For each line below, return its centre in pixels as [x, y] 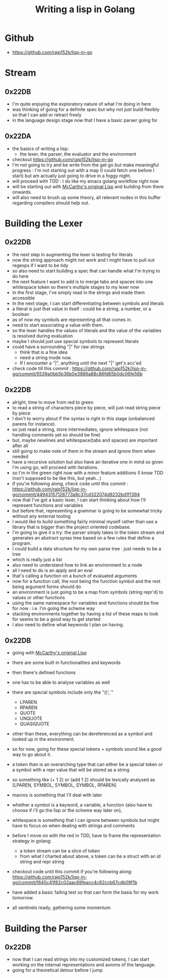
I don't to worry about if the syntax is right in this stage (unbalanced [83, 418]
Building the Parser [46, 928]
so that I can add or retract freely [47, 115]
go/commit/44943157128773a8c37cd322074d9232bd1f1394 [76, 494]
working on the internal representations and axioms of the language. [84, 965]
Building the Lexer [44, 223]
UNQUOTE [31, 719]
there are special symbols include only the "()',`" [63, 692]
